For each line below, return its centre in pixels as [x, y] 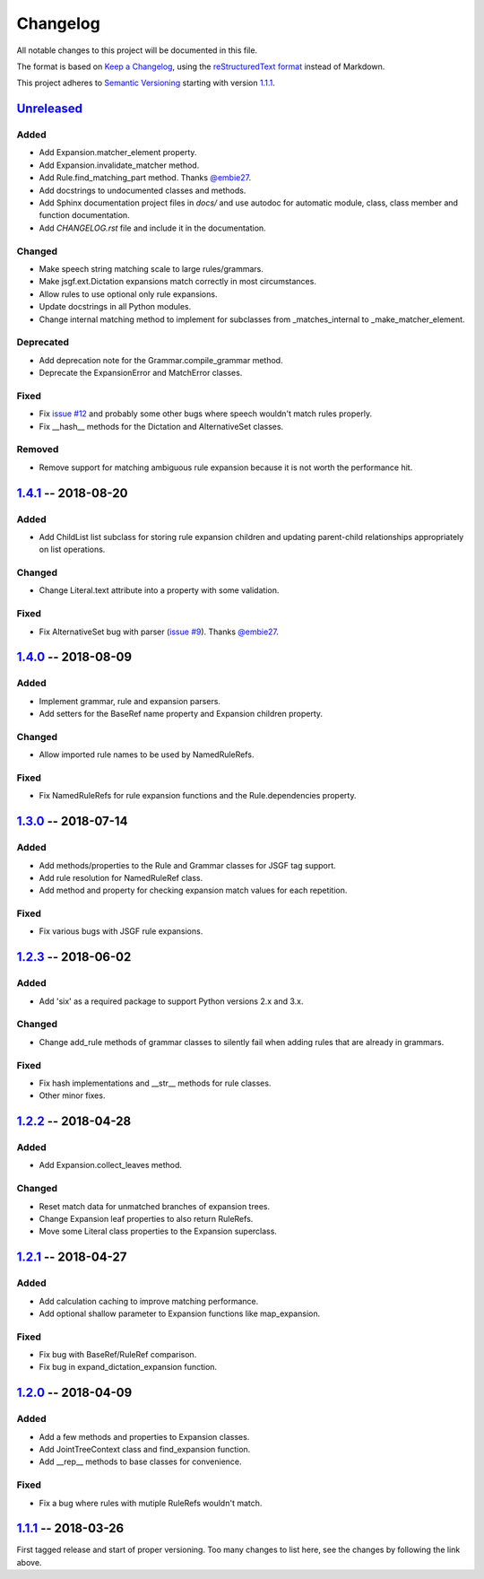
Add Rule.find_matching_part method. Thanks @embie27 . [145, 178]
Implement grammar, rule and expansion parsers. [130, 701]
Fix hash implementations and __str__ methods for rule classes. [155, 1083]
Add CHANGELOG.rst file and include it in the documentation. [152, 228]
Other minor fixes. [72, 1095]
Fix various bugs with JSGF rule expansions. [121, 931]
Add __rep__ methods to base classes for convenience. [140, 1461]
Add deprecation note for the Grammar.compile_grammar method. [161, 360]
